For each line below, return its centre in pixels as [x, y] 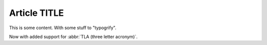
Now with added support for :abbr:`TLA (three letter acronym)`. [73, 37]
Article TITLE [37, 13]
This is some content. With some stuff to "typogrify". [63, 28]
